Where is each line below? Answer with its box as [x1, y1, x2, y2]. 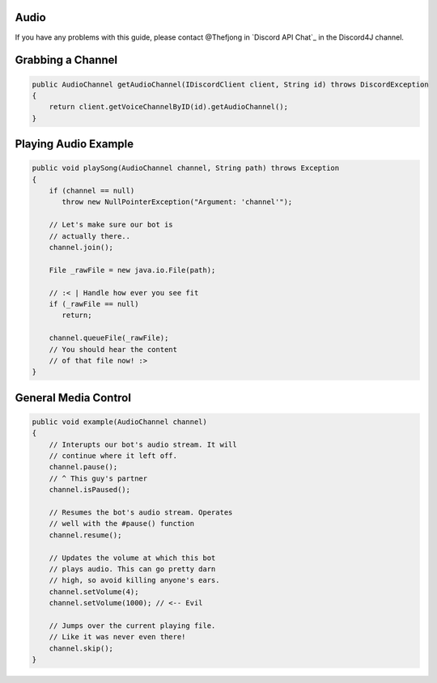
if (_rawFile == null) [49, 299, 139, 308]
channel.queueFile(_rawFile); [49, 333, 169, 343]
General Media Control [15, 391, 131, 405]
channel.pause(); [49, 462, 118, 472]
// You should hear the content [49, 345, 178, 354]
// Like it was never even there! [49, 632, 186, 642]
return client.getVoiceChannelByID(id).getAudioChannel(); [49, 102, 289, 112]
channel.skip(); [49, 643, 113, 653]
